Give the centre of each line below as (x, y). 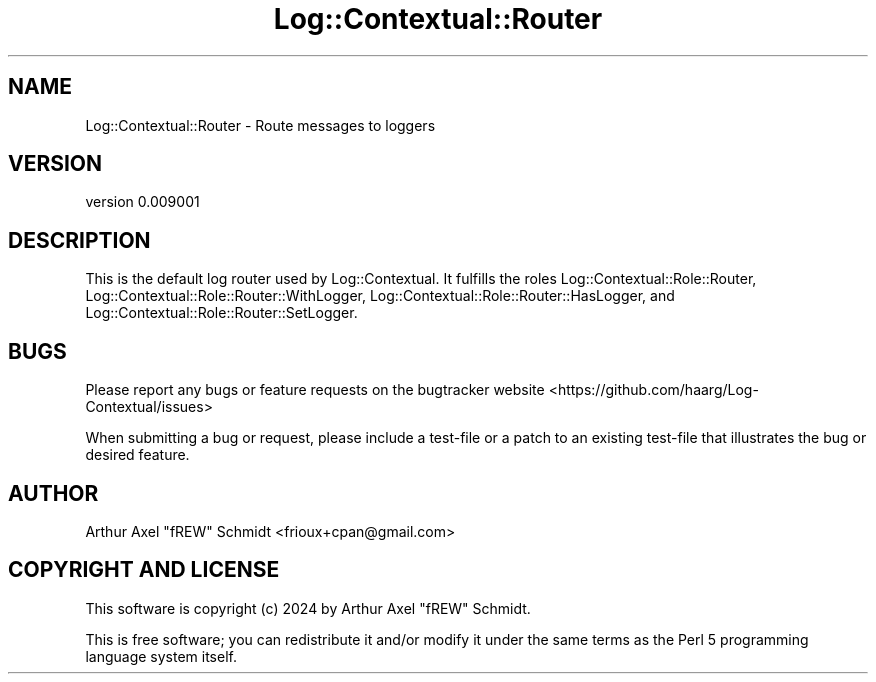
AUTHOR (53, 493)
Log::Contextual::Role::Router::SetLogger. (221, 313)
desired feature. (137, 455)
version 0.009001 (142, 202)
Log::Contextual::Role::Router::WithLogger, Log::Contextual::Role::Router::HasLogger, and (380, 296)
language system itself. (161, 656)
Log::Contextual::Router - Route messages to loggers (260, 125)
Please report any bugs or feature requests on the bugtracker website (315, 390)
